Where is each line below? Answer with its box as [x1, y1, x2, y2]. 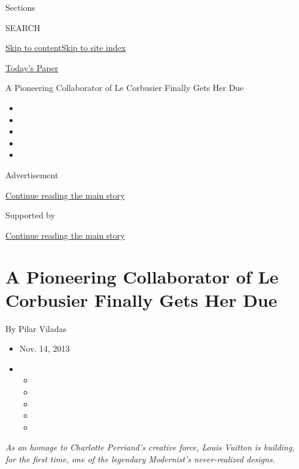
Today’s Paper [5, 61, 59, 74]
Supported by [5, 209, 55, 221]
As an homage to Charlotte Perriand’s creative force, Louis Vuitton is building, [5, 441, 295, 453]
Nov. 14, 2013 [19, 342, 70, 355]
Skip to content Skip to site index [5, 41, 126, 54]
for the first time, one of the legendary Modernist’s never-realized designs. [5, 452, 275, 465]
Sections [5, 1, 35, 13]
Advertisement [5, 168, 59, 181]
